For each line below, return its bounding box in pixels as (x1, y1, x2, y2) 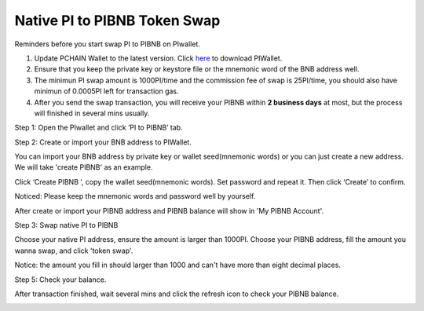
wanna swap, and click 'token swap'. (14, 246, 133, 255)
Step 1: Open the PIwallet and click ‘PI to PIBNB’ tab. (14, 123, 184, 133)
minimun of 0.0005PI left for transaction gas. (34, 86, 179, 96)
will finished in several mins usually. (34, 108, 150, 118)
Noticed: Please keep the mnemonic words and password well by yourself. (14, 192, 256, 201)
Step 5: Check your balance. (14, 275, 107, 284)
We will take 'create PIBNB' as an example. (14, 163, 153, 172)
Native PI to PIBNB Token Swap (14, 12, 221, 29)
